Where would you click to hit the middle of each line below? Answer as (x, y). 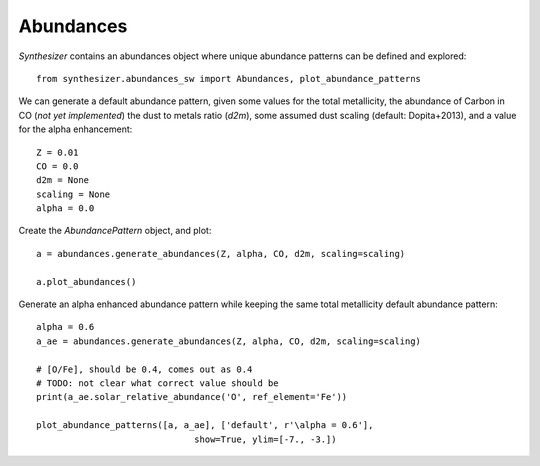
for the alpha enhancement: (75, 129)
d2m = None (63, 180)
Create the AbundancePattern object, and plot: (115, 231)
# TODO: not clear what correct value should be (157, 383)
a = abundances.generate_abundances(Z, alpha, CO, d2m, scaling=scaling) (221, 253)
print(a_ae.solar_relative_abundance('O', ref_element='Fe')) (192, 397)
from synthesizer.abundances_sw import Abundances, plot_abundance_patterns (229, 78)
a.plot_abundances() (86, 281)
